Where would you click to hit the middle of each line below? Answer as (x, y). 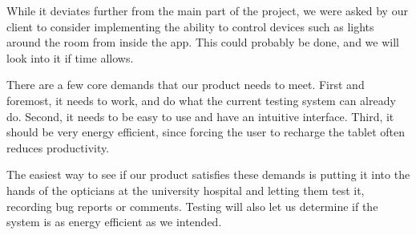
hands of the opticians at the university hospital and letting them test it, (186, 190)
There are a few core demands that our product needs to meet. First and (186, 85)
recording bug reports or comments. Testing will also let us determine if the (192, 206)
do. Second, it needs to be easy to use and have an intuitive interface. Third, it (200, 116)
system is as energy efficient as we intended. (114, 222)
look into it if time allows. (70, 57)
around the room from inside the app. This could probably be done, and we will (203, 42)
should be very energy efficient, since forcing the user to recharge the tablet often (206, 132)
